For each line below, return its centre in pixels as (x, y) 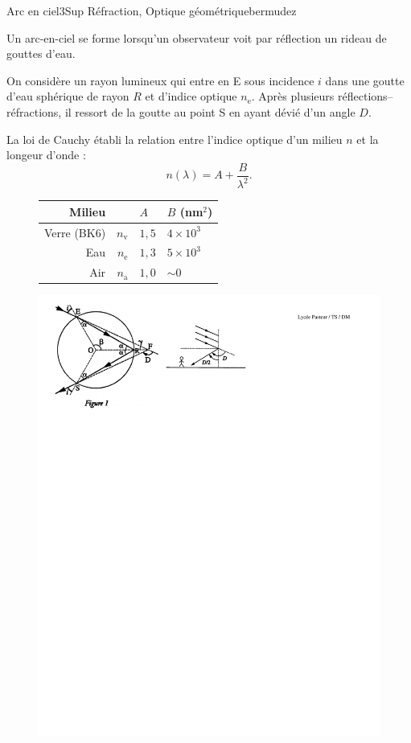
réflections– (366, 96)
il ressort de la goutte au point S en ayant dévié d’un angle (210, 111)
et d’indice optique (191, 96)
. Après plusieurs (293, 96)
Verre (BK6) (75, 232)
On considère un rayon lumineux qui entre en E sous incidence (160, 80)
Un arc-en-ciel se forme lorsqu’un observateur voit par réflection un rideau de (197, 37)
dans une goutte (365, 80)
